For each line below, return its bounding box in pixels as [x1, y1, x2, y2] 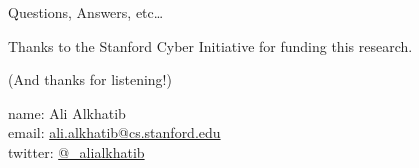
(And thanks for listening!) [8, 69, 172, 90]
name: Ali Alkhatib [8, 102, 126, 123]
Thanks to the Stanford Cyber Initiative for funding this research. [8, 35, 413, 56]
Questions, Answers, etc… [8, 2, 164, 22]
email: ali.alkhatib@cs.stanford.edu [8, 122, 221, 143]
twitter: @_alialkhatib [8, 141, 145, 162]
